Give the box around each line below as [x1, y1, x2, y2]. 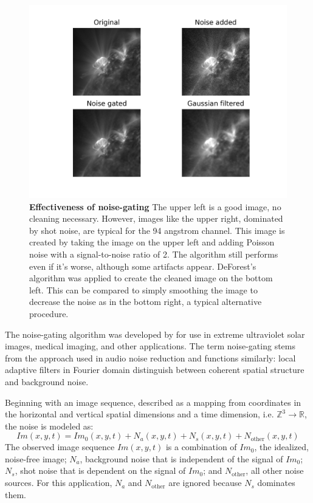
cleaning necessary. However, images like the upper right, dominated [29, 212, 283, 225]
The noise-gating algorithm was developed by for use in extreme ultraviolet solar [5, 327, 305, 340]
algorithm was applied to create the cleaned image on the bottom [29, 272, 273, 284]
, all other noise [246, 464, 304, 477]
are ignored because [168, 476, 242, 489]
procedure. [29, 307, 69, 320]
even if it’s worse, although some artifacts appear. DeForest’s [29, 259, 256, 272]
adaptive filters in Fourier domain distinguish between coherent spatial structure [5, 363, 304, 376]
